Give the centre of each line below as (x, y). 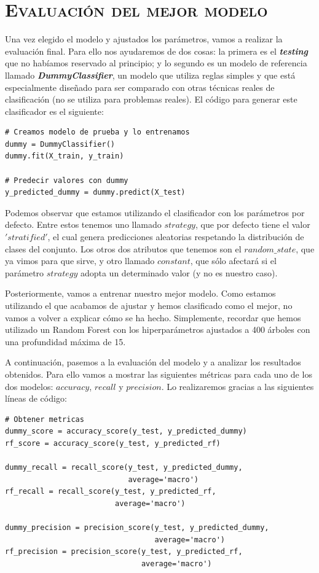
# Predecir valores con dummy (67, 180)
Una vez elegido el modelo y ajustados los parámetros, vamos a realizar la (144, 39)
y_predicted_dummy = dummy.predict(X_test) (95, 193)
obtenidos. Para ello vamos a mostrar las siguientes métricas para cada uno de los (159, 374)
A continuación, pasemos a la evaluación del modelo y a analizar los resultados (153, 362)
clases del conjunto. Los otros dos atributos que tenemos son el (123, 248)
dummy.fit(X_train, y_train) (65, 156)
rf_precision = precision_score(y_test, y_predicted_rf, (124, 552)
